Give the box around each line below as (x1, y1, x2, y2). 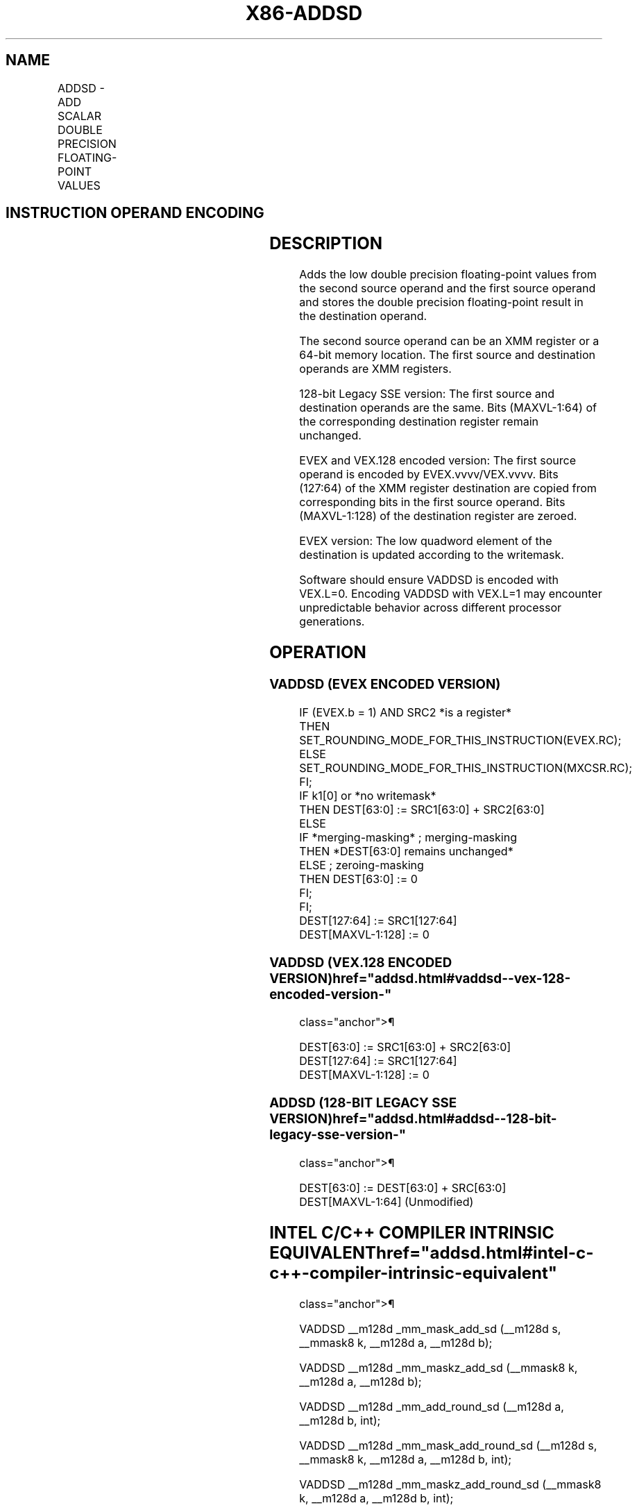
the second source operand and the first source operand (299, 281, 596, 296)
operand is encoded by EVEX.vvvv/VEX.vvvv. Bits (299, 467, 559, 482)
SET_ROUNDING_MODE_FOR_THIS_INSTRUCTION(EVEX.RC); (299, 732, 622, 747)
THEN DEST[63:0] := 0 (299, 871, 418, 886)
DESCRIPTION (269, 233, 383, 254)
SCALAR (57, 108, 102, 123)
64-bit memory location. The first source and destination (299, 348, 595, 362)
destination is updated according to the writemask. (299, 548, 564, 562)
